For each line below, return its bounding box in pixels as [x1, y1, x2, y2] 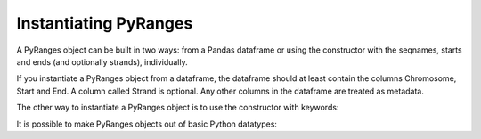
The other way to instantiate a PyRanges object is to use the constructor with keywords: [16, 102, 339, 113]
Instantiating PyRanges [16, 13, 193, 33]
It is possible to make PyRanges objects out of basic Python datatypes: [16, 119, 278, 129]
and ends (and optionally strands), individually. [16, 56, 188, 67]
